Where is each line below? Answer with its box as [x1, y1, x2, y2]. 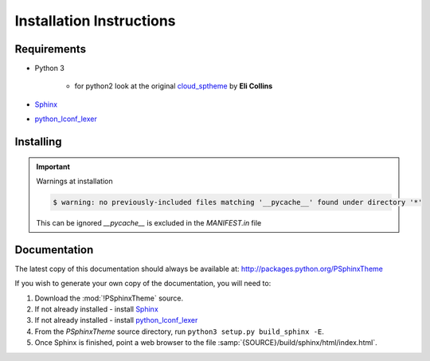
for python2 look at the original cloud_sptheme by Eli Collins [74, 81, 273, 91]
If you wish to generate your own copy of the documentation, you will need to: [14, 279, 272, 288]
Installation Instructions [14, 12, 176, 29]
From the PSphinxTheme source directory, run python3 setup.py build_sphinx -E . [34, 327, 324, 336]
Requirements [14, 42, 87, 56]
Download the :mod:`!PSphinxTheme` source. [34, 293, 183, 303]
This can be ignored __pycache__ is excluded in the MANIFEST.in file [36, 218, 262, 227]
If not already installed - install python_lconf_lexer [34, 316, 198, 325]
